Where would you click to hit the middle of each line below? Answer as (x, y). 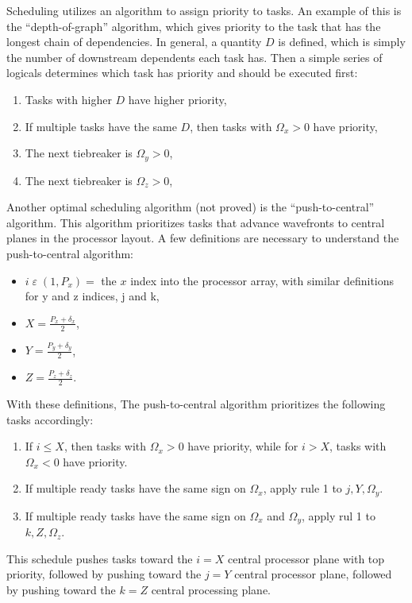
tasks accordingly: (50, 419)
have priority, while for (243, 446)
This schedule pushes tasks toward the (100, 558)
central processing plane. (211, 590)
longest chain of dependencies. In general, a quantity (134, 42)
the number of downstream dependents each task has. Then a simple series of (194, 57)
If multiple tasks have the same (101, 126)
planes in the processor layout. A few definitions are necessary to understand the (203, 238)
